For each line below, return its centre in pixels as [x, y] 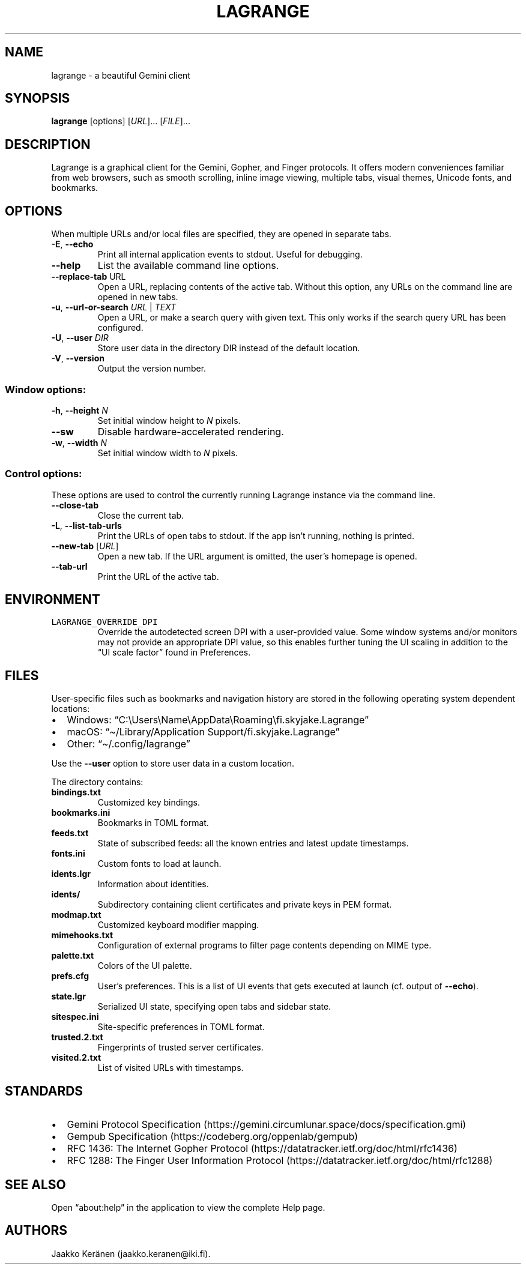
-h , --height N [80, 410]
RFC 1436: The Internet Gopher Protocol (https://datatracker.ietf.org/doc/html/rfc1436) [262, 1149]
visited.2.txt [76, 1058]
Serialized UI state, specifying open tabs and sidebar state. [214, 1007]
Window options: [46, 389]
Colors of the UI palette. [145, 966]
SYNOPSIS [38, 98]
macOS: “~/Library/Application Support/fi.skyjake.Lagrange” [203, 732]
